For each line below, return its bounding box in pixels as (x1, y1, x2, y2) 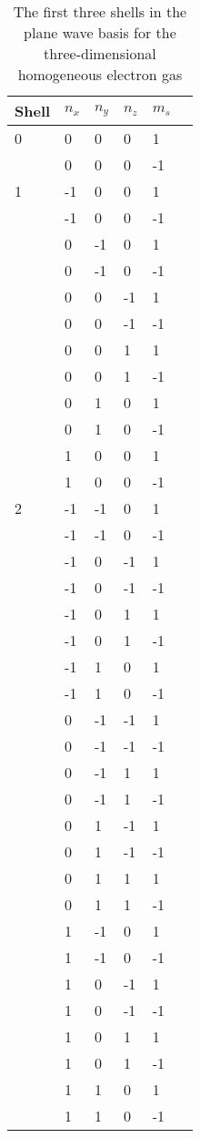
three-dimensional (44, 43, 156, 64)
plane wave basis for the (24, 22, 176, 43)
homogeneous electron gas (17, 64, 183, 85)
